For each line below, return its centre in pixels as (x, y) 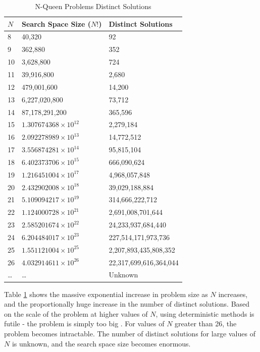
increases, (233, 294)
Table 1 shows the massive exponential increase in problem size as (106, 294)
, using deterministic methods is (205, 313)
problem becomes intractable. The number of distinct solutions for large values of (130, 333)
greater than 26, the (206, 324)
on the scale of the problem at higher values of (76, 313)
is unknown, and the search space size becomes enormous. (101, 343)
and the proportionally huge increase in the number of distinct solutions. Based (127, 304)
